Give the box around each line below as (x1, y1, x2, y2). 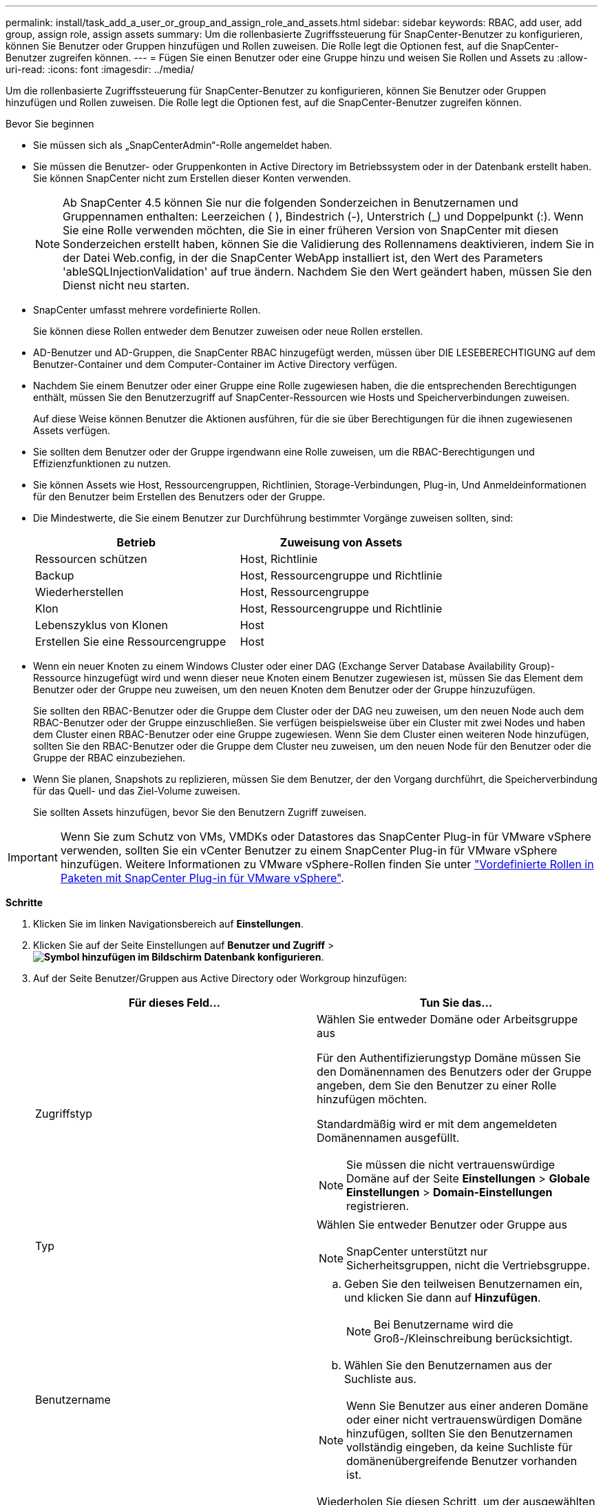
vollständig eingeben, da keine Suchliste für (346, 1440, 573, 1454)
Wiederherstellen (35, 585, 124, 599)
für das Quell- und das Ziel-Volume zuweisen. (33, 785, 241, 797)
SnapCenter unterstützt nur (346, 1245, 488, 1258)
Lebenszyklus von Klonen (35, 618, 169, 632)
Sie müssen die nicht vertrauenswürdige (346, 1158, 556, 1171)
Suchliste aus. (344, 1372, 416, 1386)
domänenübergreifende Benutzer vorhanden (346, 1454, 578, 1468)
